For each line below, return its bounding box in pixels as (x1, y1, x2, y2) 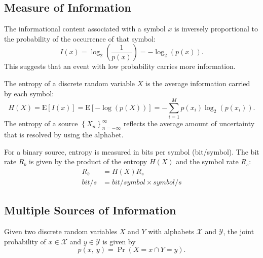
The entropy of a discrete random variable (4, 78, 135, 88)
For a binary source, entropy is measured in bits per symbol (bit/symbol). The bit (4, 146, 259, 157)
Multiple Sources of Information (4, 202, 176, 218)
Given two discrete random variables (4, 226, 118, 237)
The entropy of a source (4, 118, 78, 129)
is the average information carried (145, 78, 250, 88)
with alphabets (148, 226, 194, 237)
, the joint (223, 226, 254, 237)
